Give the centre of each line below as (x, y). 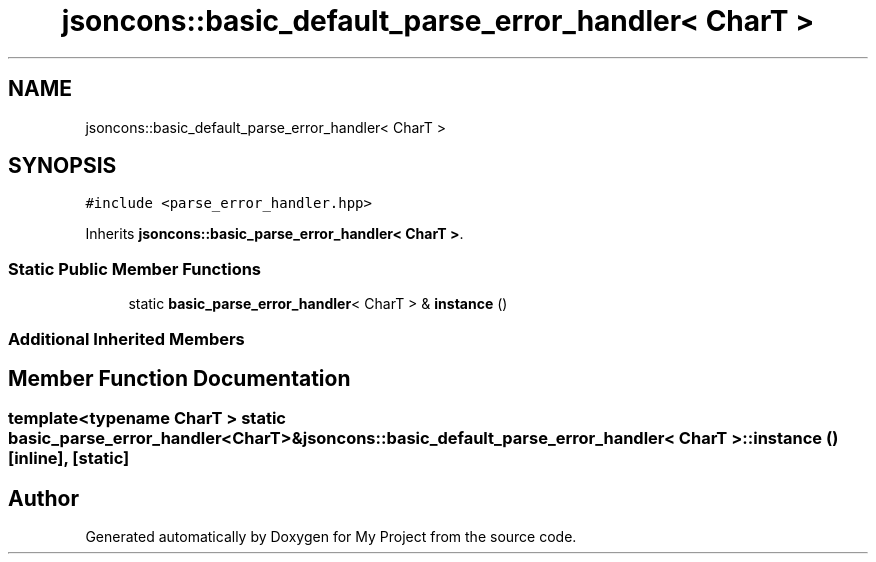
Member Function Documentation (179, 378)
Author (43, 498)
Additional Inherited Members (126, 338)
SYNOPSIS (62, 166)
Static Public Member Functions (135, 268)
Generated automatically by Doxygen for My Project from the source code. (331, 537)
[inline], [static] (69, 458)
